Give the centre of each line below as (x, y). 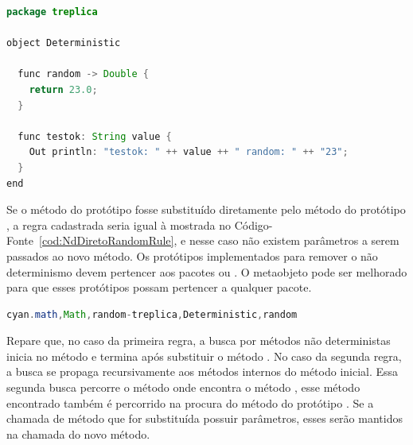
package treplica (52, 12)
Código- (253, 224)
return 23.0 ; (63, 89)
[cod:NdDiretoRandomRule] (107, 240)
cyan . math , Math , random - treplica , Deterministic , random (152, 314)
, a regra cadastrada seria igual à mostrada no (119, 224)
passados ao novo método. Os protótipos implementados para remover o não (192, 255)
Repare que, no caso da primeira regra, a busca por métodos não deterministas (199, 341)
